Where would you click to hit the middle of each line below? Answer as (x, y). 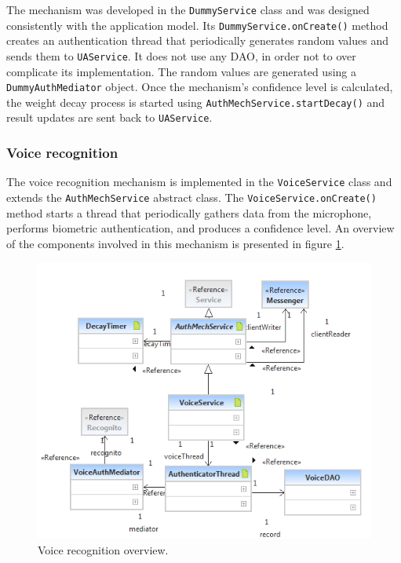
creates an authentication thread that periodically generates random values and (197, 40)
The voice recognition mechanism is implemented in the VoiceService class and (199, 182)
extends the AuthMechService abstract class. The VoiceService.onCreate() (191, 197)
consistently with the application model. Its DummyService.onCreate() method (197, 25)
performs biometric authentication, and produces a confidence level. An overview (200, 228)
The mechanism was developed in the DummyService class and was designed (188, 9)
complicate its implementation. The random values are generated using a (181, 71)
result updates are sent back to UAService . (109, 117)
